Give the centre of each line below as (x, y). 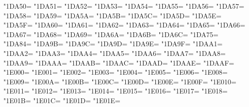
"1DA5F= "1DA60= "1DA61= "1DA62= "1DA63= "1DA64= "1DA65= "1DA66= (124, 25)
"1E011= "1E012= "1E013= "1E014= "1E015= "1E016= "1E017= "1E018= (116, 91)
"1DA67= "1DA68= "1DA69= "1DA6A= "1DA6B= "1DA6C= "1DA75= (111, 34)
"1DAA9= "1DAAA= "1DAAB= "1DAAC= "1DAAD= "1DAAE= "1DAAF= (119, 62)
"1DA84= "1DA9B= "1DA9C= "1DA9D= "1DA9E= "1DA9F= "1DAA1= (113, 44)
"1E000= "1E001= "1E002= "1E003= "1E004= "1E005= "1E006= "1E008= (116, 72)
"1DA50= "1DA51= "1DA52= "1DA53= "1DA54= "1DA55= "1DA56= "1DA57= (124, 6)
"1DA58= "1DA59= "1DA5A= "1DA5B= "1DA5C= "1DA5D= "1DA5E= (113, 15)
